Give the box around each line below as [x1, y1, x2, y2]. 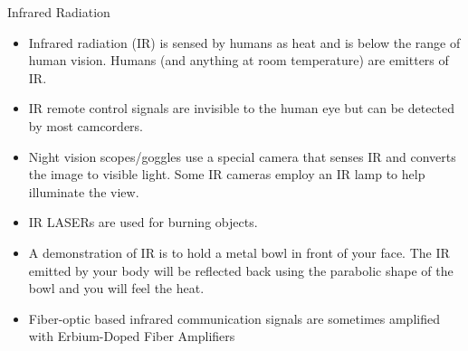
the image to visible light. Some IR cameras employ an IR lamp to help [28, 165, 425, 184]
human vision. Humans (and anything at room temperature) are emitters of [28, 51, 449, 70]
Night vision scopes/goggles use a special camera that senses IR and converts [28, 147, 456, 166]
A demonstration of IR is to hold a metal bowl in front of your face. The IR [28, 242, 450, 261]
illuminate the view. [28, 182, 139, 201]
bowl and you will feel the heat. [28, 279, 205, 298]
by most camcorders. [28, 116, 144, 135]
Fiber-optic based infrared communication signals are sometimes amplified [28, 308, 440, 327]
